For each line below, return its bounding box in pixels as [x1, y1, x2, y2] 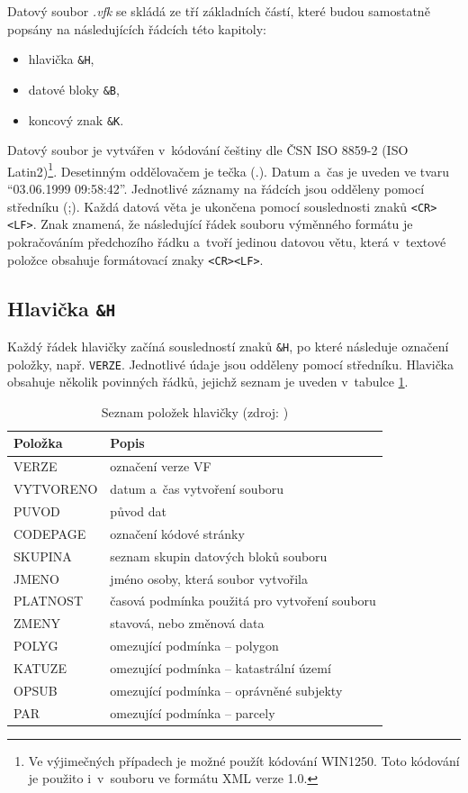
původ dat [110, 501, 166, 520]
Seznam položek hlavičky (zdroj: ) [101, 402, 289, 421]
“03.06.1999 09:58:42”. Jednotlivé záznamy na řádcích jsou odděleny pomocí [7, 179, 425, 197]
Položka [13, 433, 63, 452]
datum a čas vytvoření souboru [110, 479, 284, 498]
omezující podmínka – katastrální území [110, 658, 331, 677]
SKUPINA [13, 546, 72, 565]
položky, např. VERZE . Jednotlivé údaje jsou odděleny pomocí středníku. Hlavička [7, 354, 454, 373]
